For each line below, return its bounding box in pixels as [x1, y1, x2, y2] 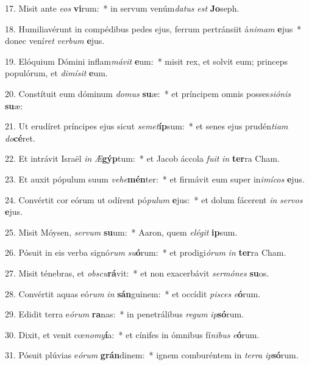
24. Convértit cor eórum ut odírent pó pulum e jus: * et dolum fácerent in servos [5, 193, 303, 206]
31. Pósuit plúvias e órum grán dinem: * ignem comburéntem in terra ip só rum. [5, 349, 299, 361]
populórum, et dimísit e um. [5, 67, 108, 79]
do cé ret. [5, 131, 35, 144]
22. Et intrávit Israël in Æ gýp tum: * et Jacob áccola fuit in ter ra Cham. [5, 152, 280, 165]
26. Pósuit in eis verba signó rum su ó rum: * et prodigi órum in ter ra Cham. [5, 246, 286, 259]
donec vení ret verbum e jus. [5, 34, 105, 47]
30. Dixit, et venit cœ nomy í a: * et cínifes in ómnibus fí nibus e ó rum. [5, 328, 260, 341]
